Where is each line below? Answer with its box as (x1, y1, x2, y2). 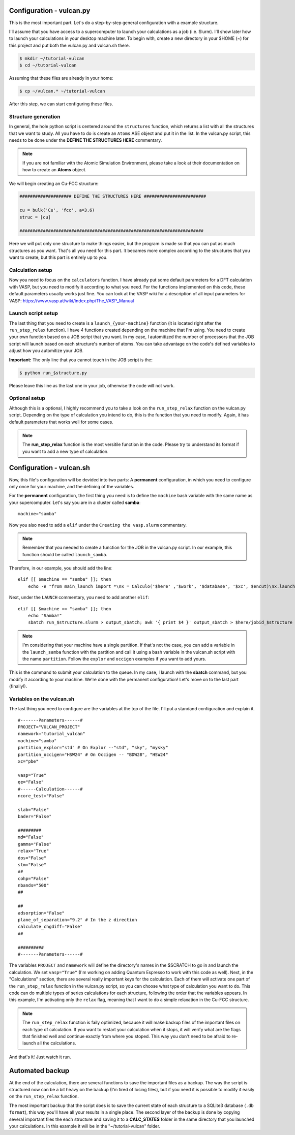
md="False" (18, 834, 44, 840)
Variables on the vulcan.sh (9, 695, 75, 702)
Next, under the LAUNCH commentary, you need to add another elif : (9, 595, 149, 600)
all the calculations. (37, 1040, 76, 1046)
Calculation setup (9, 266, 53, 273)
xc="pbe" (18, 758, 39, 764)
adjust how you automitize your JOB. (9, 347, 84, 354)
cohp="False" (18, 876, 49, 881)
